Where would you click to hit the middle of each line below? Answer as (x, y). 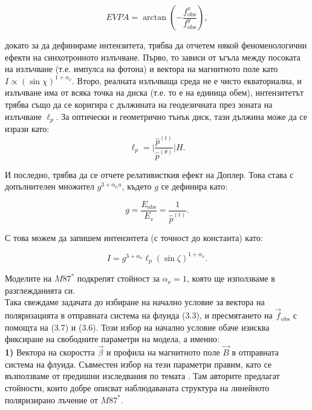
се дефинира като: (194, 186)
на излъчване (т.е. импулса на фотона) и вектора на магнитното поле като (141, 69)
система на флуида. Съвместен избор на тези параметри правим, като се (138, 364)
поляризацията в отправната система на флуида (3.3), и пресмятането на (139, 315)
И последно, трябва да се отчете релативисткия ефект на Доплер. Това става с (149, 174)
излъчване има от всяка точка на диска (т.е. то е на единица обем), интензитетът (154, 92)
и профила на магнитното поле (163, 352)
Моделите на (28, 278)
